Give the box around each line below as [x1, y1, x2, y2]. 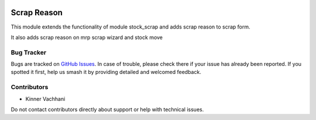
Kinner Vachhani [25, 95, 66, 102]
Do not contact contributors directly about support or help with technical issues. [11, 105, 204, 113]
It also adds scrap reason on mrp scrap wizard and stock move [11, 34, 163, 41]
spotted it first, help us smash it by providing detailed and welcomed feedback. [11, 69, 201, 76]
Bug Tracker [11, 48, 47, 57]
